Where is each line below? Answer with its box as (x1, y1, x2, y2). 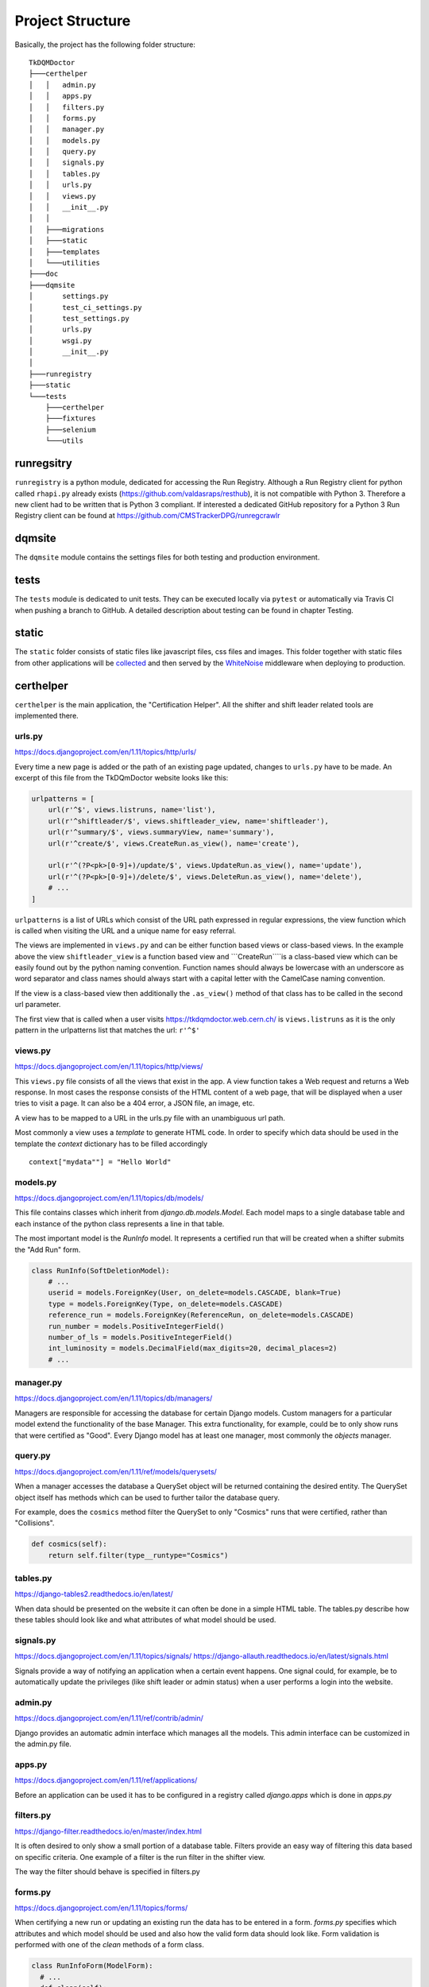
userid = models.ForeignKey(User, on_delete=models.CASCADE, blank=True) (48, 1288, 342, 1297)
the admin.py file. (14, 1739, 71, 1749)
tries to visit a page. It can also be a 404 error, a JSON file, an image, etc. (14, 1098, 255, 1108)
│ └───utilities (29, 258, 101, 267)
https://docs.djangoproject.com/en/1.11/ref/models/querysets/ (14, 1466, 218, 1476)
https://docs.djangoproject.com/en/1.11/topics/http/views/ (14, 1062, 203, 1071)
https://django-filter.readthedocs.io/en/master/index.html (14, 1826, 203, 1836)
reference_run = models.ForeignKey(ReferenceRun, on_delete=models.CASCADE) (48, 1311, 354, 1319)
